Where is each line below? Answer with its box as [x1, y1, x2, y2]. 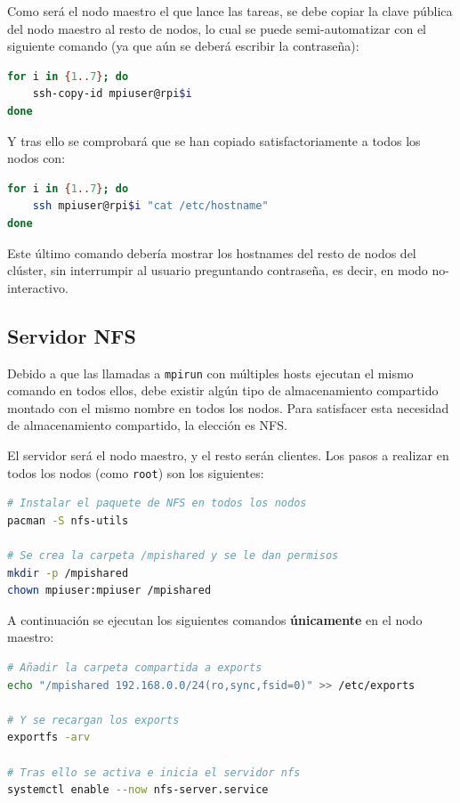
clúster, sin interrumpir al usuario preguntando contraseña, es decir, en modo [7, 261, 428, 280]
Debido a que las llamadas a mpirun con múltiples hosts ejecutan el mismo [7, 363, 414, 382]
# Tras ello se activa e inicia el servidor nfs [7, 766, 301, 779]
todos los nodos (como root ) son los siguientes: [7, 463, 264, 482]
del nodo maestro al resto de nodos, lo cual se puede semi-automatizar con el [7, 19, 427, 37]
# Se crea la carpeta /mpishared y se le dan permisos [7, 548, 339, 562]
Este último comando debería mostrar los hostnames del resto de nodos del [7, 243, 416, 262]
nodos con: [7, 149, 66, 167]
